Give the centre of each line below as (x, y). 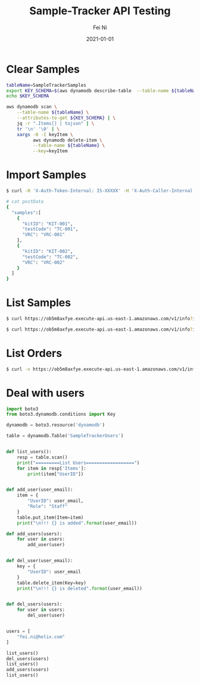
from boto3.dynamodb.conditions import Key (61, 415)
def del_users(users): (34, 604)
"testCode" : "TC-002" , (50, 257)
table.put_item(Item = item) (50, 517)
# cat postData (25, 202)
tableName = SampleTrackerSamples (46, 85)
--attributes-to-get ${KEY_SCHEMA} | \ (66, 118)
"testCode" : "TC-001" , (50, 229)
